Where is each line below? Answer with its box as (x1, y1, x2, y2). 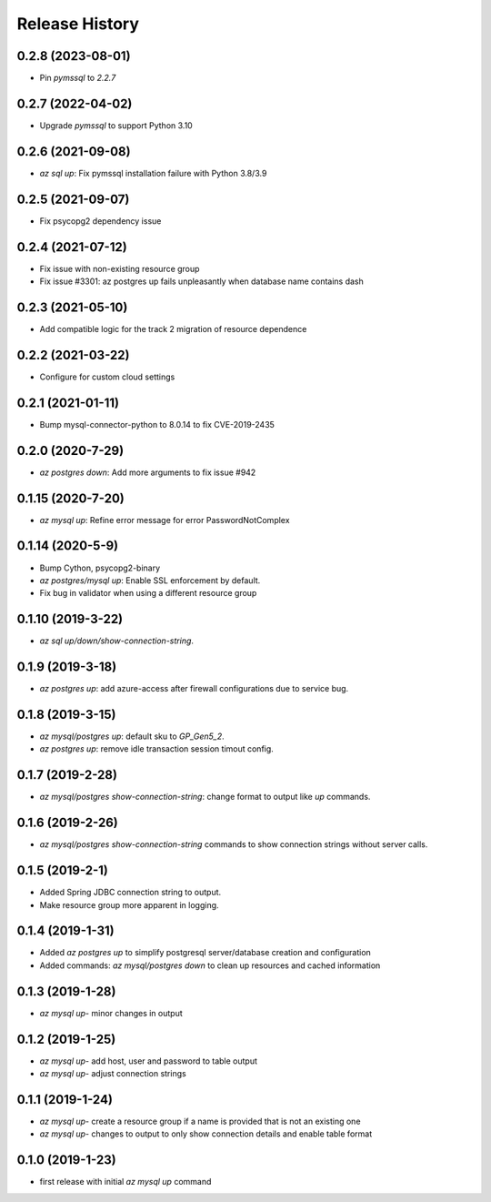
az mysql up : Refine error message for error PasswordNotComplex (39, 514, 290, 525)
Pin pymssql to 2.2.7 (39, 73, 116, 84)
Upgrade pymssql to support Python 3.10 (39, 119, 193, 131)
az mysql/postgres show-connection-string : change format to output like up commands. (39, 792, 371, 803)
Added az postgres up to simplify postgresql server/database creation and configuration (39, 947, 372, 958)
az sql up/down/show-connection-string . (39, 635, 195, 646)
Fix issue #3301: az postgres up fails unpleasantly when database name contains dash (39, 276, 364, 287)
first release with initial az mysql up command (39, 1177, 212, 1187)
